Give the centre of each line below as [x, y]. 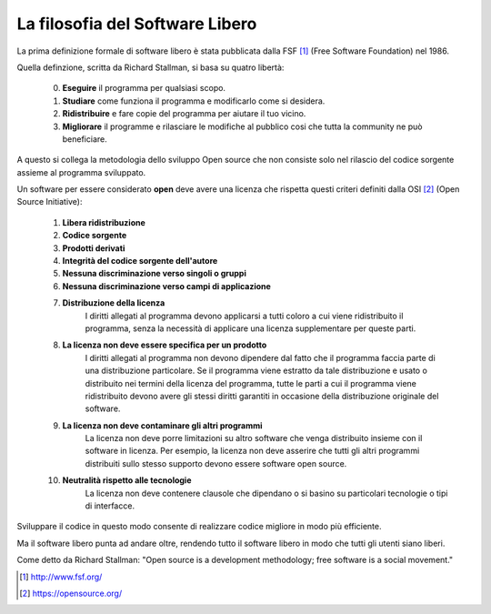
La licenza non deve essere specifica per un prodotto [165, 345]
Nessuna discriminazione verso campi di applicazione [167, 286]
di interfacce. [110, 506]
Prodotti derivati [94, 248]
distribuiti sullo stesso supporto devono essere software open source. [216, 463]
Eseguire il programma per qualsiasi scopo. [144, 88]
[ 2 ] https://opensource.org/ [71, 593]
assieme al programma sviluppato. [81, 172]
